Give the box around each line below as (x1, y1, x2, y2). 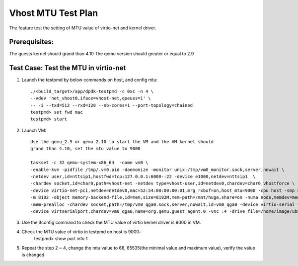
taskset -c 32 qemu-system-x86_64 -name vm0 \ (30, 160, 149, 166)
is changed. (21, 252, 46, 258)
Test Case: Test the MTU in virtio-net (9, 64, 126, 72)
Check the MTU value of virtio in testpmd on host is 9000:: (21, 229, 142, 235)
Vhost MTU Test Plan (9, 7, 98, 18)
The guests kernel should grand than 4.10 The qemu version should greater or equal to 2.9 (9, 51, 194, 57)
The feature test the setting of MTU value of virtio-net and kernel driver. (9, 25, 156, 31)
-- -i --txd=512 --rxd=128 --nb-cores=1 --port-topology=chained (30, 102, 193, 108)
